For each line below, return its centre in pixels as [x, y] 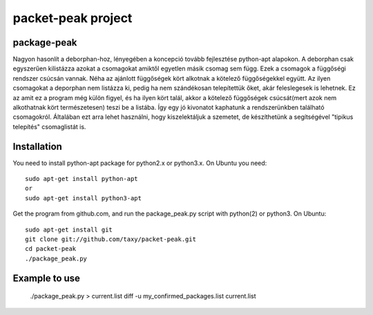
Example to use [47, 278]
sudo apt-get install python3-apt [83, 198]
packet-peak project [73, 18]
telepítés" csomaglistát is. [49, 126]
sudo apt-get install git [69, 229]
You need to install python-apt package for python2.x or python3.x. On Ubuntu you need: [140, 163]
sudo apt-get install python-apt [82, 179]
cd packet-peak [51, 249]
